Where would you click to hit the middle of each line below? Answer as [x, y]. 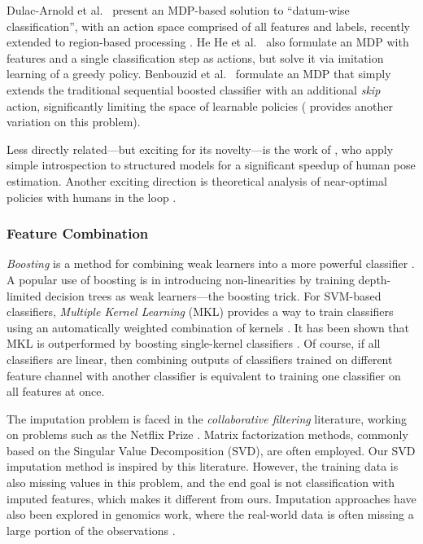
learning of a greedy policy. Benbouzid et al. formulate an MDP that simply [199, 74]
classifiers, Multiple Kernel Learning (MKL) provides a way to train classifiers [200, 311]
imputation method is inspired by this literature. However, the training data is [203, 466]
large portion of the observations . [91, 530]
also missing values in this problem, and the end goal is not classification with [201, 483]
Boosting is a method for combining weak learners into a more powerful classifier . [211, 263]
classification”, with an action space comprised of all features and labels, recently [209, 26]
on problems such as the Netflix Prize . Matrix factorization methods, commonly [207, 434]
